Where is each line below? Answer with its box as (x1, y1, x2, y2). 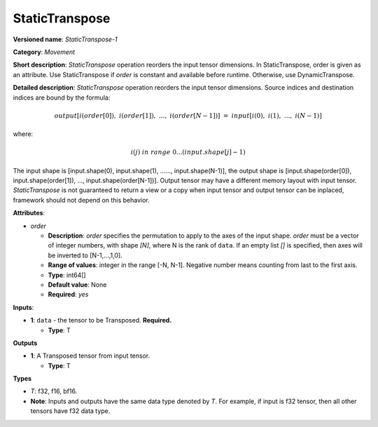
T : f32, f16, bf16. (30, 387, 78, 395)
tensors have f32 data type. (30, 407, 111, 415)
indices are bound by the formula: (13, 93, 111, 102)
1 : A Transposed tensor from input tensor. (30, 351, 150, 360)
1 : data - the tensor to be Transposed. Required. (30, 316, 172, 325)
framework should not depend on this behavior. (13, 196, 150, 204)
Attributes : (13, 209, 45, 217)
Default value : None (48, 280, 107, 289)
